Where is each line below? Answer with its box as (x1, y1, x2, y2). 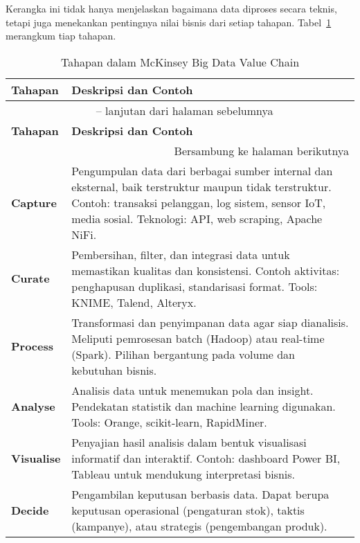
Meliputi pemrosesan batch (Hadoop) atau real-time (71, 330, 325, 346)
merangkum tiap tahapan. (6, 28, 116, 43)
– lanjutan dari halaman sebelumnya (96, 102, 273, 118)
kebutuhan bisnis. (71, 362, 157, 378)
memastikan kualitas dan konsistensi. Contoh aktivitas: (71, 262, 340, 278)
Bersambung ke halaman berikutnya (174, 142, 349, 159)
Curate (11, 270, 50, 287)
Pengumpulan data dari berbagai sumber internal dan (71, 162, 333, 179)
